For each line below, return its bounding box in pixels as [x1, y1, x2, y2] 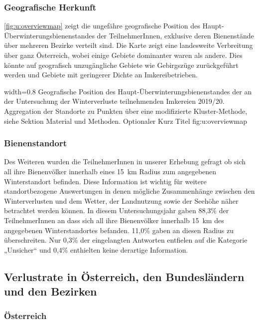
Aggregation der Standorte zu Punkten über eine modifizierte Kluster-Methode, [4, 105, 248, 116]
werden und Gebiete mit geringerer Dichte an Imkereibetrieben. [4, 69, 198, 80]
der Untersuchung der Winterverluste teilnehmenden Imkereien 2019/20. [4, 96, 225, 106]
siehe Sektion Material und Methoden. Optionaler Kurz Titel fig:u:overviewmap [4, 115, 247, 126]
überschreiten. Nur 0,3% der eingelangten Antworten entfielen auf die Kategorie [4, 235, 248, 245]
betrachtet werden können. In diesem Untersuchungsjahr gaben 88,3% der [4, 205, 229, 216]
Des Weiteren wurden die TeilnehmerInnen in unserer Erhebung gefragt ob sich [4, 156, 246, 167]
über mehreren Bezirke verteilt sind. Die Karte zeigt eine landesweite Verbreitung [4, 40, 253, 50]
